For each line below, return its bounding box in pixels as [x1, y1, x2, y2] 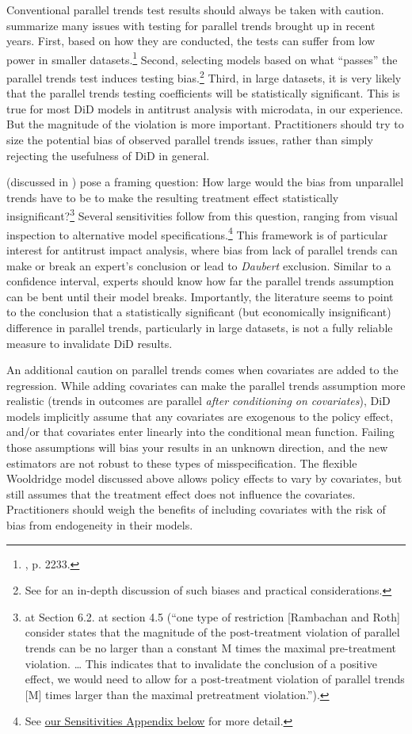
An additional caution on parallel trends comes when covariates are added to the [6, 361, 399, 378]
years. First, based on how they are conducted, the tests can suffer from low [6, 32, 376, 49]
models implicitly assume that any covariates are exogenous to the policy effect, [6, 407, 394, 424]
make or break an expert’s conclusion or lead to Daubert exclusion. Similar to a [6, 257, 391, 273]
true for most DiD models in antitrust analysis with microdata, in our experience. [6, 100, 403, 117]
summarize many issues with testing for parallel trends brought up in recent [6, 17, 376, 33]
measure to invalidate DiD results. [6, 335, 173, 351]
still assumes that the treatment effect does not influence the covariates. [6, 485, 356, 502]
